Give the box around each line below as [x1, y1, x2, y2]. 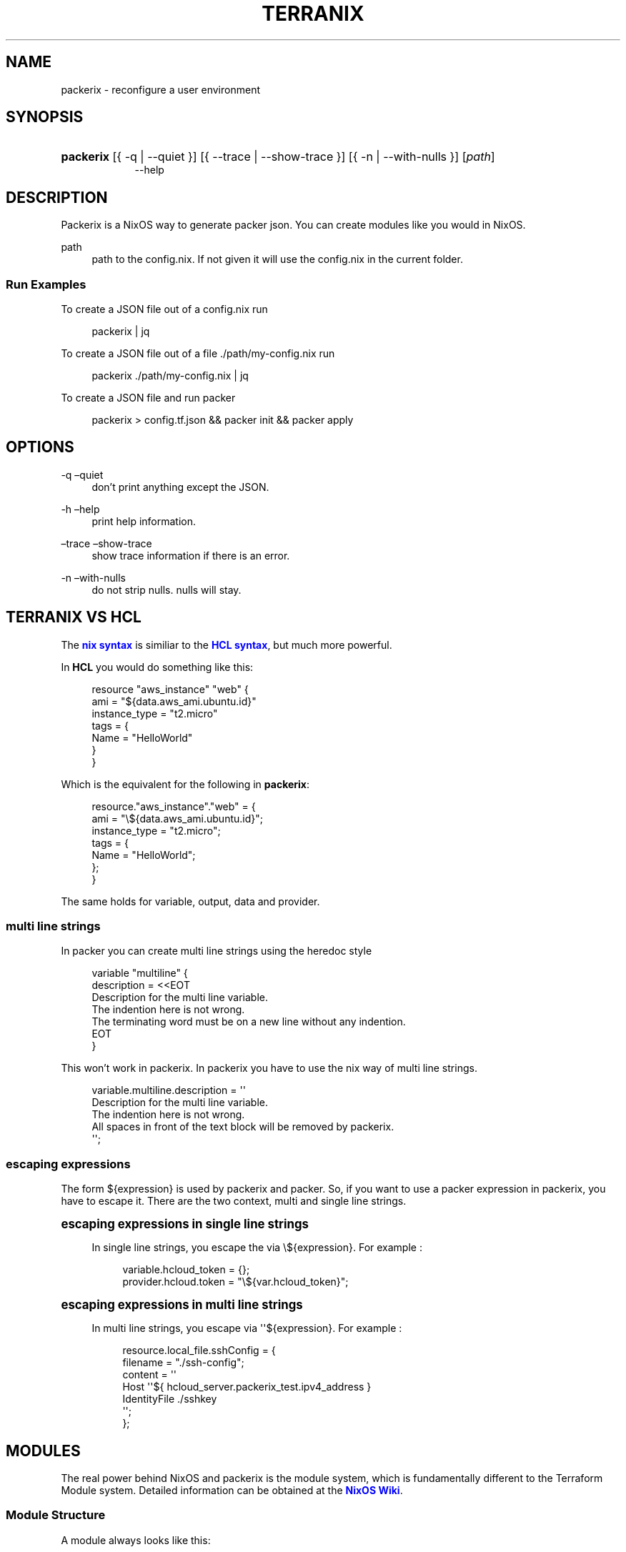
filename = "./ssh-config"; [122, 1356, 244, 1369]
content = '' [122, 1368, 177, 1381]
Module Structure [6, 1508, 106, 1523]
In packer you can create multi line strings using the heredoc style [61, 945, 372, 957]
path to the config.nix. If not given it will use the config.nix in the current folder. [91, 253, 463, 266]
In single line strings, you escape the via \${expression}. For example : [91, 1241, 422, 1254]
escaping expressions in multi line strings [61, 1298, 303, 1313]
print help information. [91, 514, 197, 527]
